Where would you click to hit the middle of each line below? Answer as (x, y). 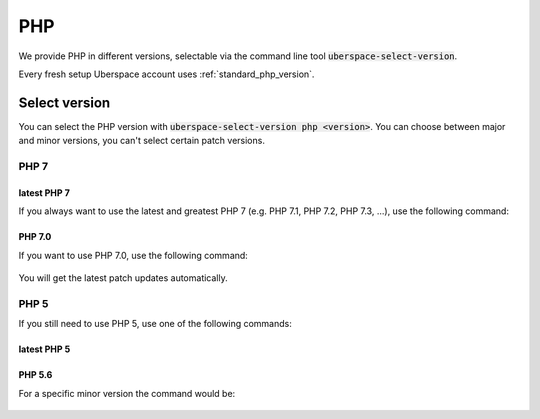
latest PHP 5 (44, 349)
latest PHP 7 (44, 192)
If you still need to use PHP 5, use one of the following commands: (155, 324)
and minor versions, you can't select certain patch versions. (141, 141)
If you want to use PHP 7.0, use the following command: (133, 255)
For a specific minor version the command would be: (127, 393)
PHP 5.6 (35, 375)
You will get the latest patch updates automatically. (123, 277)
